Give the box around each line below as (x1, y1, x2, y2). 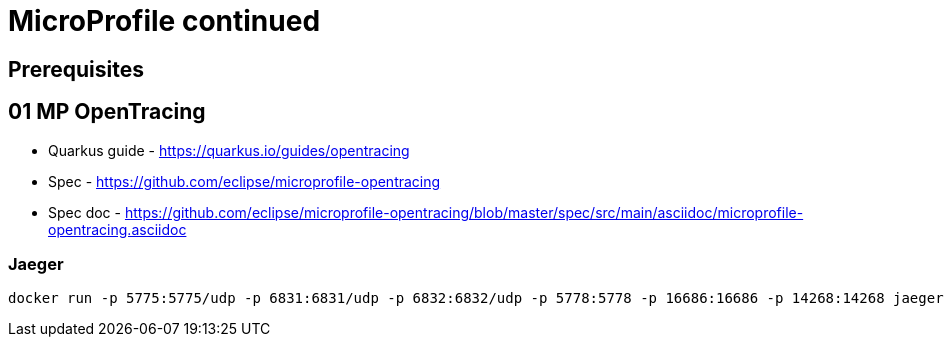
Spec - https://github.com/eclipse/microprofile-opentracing (48, 172, 441, 190)
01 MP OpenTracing (8, 99, 206, 125)
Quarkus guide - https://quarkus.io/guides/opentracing (48, 141, 410, 159)
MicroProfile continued (8, 4, 321, 38)
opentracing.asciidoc (48, 220, 187, 238)
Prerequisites (8, 56, 144, 82)
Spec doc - (48, 203, 121, 221)
